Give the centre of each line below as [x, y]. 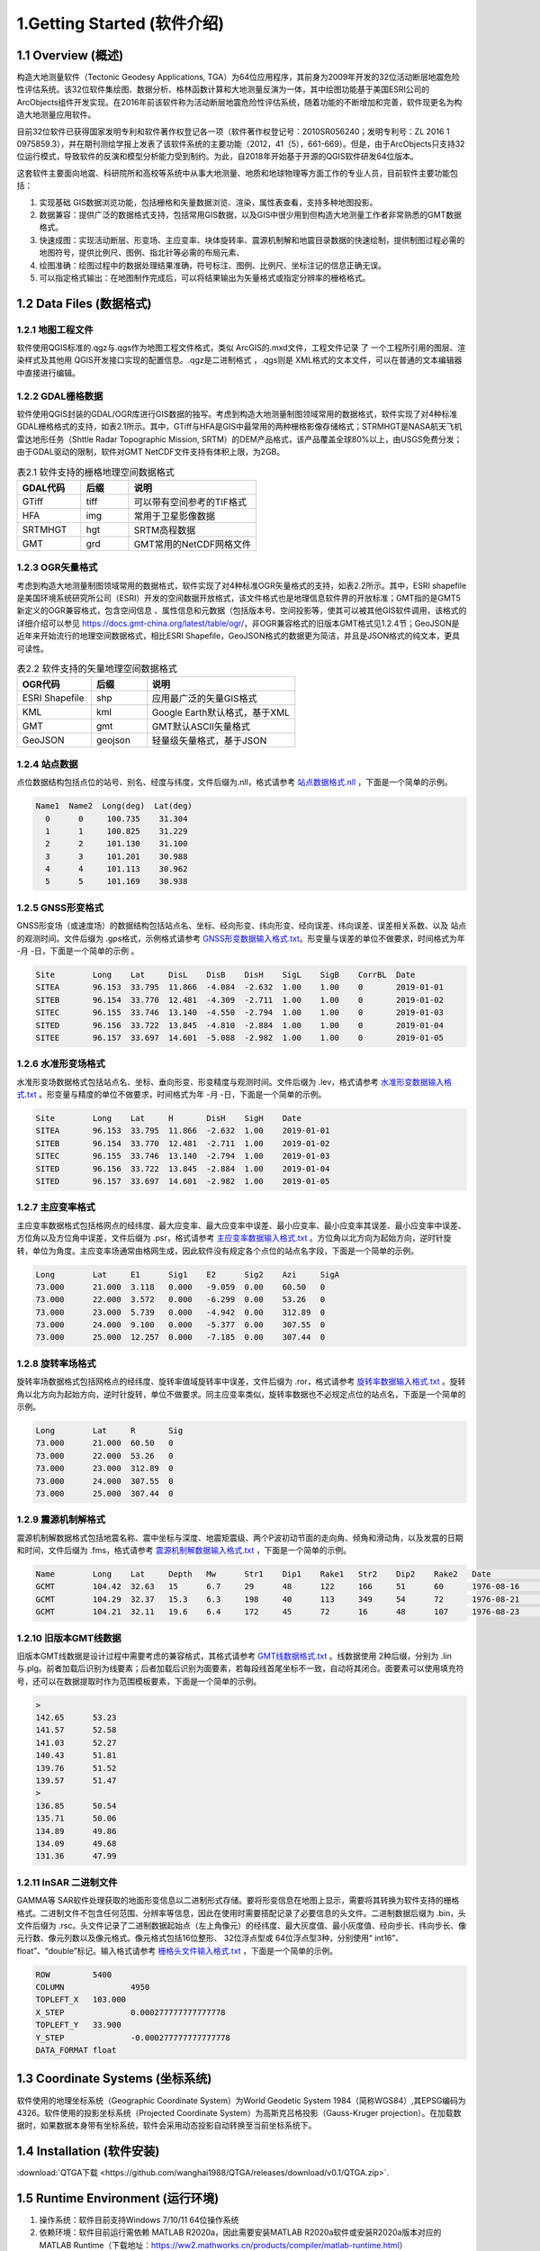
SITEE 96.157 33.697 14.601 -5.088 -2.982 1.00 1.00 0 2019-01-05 [240, 1037]
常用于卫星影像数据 [175, 516]
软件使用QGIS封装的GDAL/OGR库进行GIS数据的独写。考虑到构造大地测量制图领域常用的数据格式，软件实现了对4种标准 [237, 414]
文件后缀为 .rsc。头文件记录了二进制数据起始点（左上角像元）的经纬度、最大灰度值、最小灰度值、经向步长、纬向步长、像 [242, 1925]
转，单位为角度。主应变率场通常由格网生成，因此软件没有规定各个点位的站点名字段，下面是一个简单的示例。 [217, 1251]
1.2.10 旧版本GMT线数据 [69, 1638]
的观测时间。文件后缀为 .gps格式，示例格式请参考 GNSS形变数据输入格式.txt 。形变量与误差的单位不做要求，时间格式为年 [241, 938]
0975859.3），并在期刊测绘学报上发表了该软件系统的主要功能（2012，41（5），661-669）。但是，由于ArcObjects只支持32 [241, 144]
